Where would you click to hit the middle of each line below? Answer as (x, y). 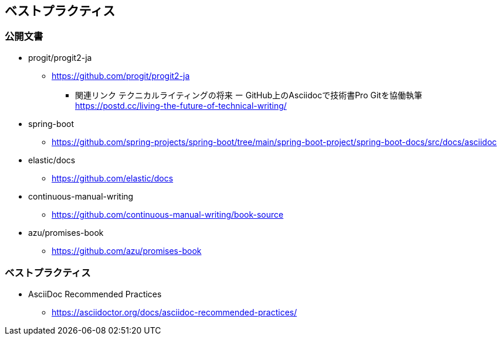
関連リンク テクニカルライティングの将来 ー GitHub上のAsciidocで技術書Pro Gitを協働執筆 (249, 95)
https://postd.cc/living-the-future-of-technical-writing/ (181, 105)
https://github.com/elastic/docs (113, 178)
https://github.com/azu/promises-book (127, 250)
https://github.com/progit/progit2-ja (121, 75)
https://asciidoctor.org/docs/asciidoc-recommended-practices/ (174, 312)
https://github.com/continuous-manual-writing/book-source (168, 214)
